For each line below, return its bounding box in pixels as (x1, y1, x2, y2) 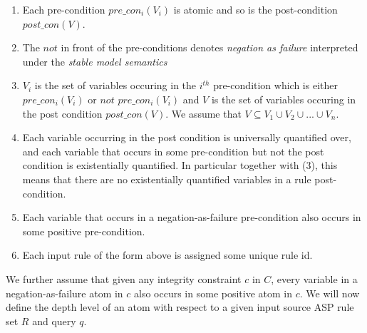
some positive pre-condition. (22, 223, 145, 238)
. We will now (299, 285, 360, 300)
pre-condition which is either (213, 78, 338, 93)
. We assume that (165, 106, 242, 121)
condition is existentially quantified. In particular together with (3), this (22, 158, 338, 173)
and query (32, 313, 76, 328)
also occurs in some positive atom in (134, 285, 293, 300)
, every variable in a (271, 271, 358, 286)
